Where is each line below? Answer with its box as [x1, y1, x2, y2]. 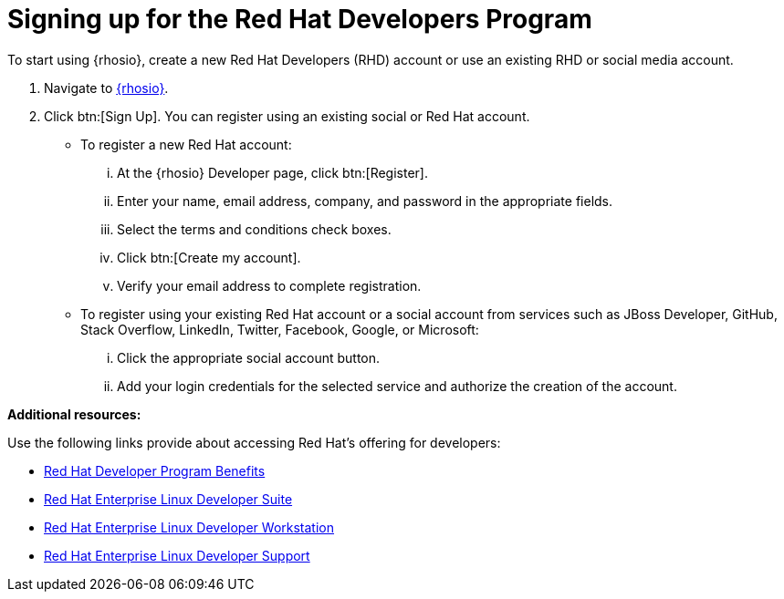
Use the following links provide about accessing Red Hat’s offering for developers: [7, 434, 501, 450]
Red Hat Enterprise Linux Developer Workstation [44, 519, 335, 535]
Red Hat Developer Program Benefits [44, 462, 266, 479]
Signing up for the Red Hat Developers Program [7, 4, 592, 35]
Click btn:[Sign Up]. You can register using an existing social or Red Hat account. [44, 108, 530, 124]
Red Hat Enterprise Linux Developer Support [44, 547, 310, 563]
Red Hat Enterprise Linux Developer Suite [44, 491, 293, 507]
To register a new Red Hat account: [80, 136, 292, 152]
